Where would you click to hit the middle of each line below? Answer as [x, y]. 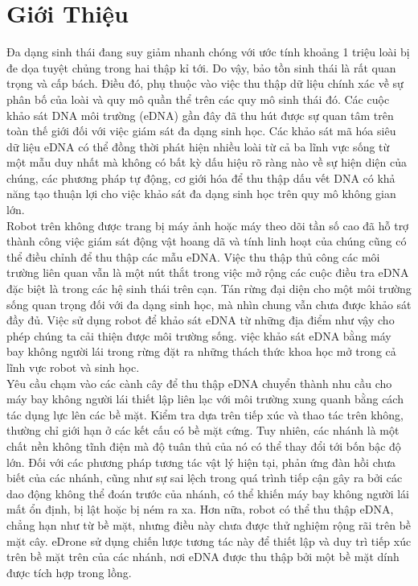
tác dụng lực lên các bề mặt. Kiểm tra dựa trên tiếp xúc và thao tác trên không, [205, 414]
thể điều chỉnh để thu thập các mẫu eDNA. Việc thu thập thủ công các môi [193, 256]
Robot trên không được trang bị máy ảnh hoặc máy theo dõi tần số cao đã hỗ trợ [208, 225]
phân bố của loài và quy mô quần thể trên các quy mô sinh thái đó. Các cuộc [198, 99]
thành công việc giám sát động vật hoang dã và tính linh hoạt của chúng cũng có [207, 241]
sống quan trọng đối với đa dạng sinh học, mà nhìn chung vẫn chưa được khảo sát [209, 304]
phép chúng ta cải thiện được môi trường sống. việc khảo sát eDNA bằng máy [199, 335]
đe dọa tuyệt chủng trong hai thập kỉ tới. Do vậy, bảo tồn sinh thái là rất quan [201, 67]
